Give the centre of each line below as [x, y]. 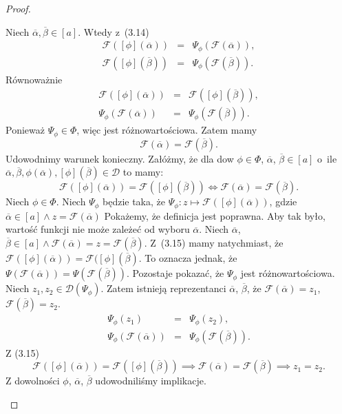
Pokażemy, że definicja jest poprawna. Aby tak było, [215, 215]
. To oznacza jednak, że [188, 258]
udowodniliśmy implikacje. [151, 381]
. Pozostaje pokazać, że [175, 273]
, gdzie [283, 201]
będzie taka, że [133, 201]
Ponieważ [25, 130]
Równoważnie [34, 79]
